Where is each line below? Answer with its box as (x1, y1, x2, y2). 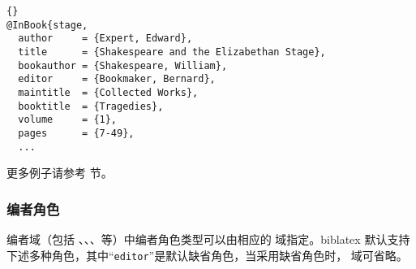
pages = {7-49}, (18, 127, 135, 139)
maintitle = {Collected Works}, (18, 86, 199, 98)
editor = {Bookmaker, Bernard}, (18, 73, 216, 85)
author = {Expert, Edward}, (18, 33, 193, 45)
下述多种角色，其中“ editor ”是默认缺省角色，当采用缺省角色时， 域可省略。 (6, 246, 408, 263)
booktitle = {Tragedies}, (18, 100, 164, 112)
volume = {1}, (18, 114, 118, 126)
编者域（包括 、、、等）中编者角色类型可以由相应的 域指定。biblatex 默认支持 (6, 231, 410, 248)
